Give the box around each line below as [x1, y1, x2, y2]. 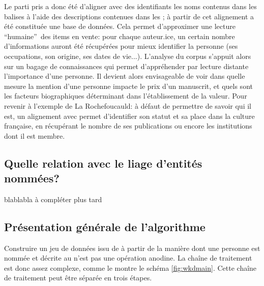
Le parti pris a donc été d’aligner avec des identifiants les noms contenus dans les [4, 1, 257, 11]
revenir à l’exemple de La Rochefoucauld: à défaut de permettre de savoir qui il [4, 100, 251, 111]
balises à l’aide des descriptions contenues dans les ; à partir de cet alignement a [4, 11, 254, 21]
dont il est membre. [4, 130, 65, 141]
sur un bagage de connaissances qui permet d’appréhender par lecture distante [4, 60, 249, 71]
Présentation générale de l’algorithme [4, 218, 206, 234]
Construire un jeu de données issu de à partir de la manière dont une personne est [4, 242, 260, 253]
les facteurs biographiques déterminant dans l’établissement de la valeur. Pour [4, 90, 247, 101]
